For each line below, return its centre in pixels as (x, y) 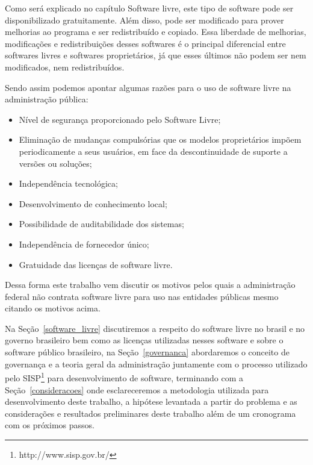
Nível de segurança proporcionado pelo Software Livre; (120, 119)
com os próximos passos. (50, 425)
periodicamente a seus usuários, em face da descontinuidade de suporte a (153, 151)
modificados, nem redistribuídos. (65, 67)
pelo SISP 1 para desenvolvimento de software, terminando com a (124, 377)
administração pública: (47, 99)
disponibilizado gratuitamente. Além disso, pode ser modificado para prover (144, 20)
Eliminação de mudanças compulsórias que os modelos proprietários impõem (160, 139)
